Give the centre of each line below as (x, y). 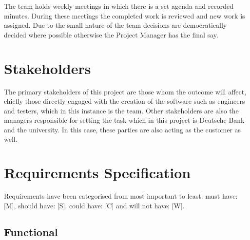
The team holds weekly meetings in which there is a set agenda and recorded (119, 6)
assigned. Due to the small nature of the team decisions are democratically (115, 25)
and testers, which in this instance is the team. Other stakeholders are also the (121, 110)
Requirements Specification (97, 173)
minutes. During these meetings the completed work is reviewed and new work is (125, 15)
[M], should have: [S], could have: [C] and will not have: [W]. (94, 205)
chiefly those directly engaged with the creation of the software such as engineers (125, 101)
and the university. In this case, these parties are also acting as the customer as (123, 129)
